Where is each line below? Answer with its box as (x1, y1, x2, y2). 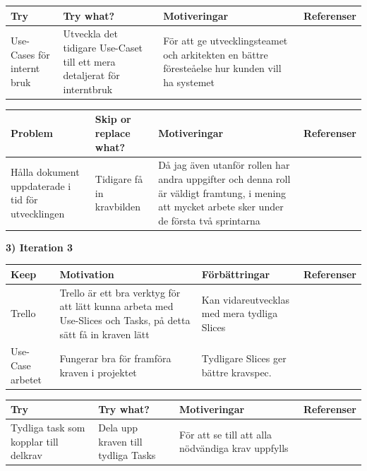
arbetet (11, 371, 42, 386)
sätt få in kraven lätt (59, 326, 150, 341)
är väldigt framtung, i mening (158, 185, 287, 200)
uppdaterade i (11, 178, 71, 193)
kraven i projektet (59, 364, 137, 379)
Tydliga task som (11, 420, 85, 434)
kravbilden (95, 199, 141, 214)
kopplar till (11, 434, 59, 448)
